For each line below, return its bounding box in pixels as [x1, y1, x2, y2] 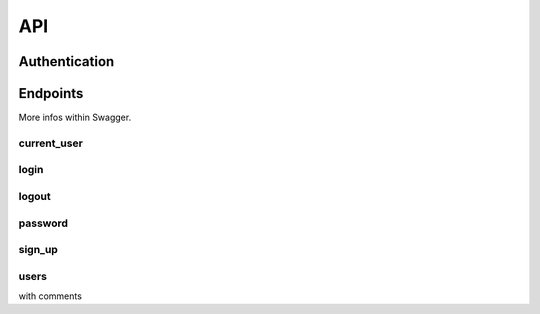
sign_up [18, 243, 59, 257]
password [18, 216, 69, 230]
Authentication [18, 53, 115, 70]
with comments [18, 290, 82, 302]
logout [18, 189, 52, 203]
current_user [18, 136, 84, 150]
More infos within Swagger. [18, 111, 132, 124]
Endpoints [18, 85, 84, 102]
